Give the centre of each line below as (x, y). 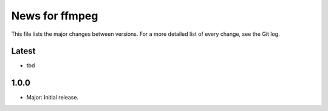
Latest (23, 51)
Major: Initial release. (53, 98)
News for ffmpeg (55, 16)
